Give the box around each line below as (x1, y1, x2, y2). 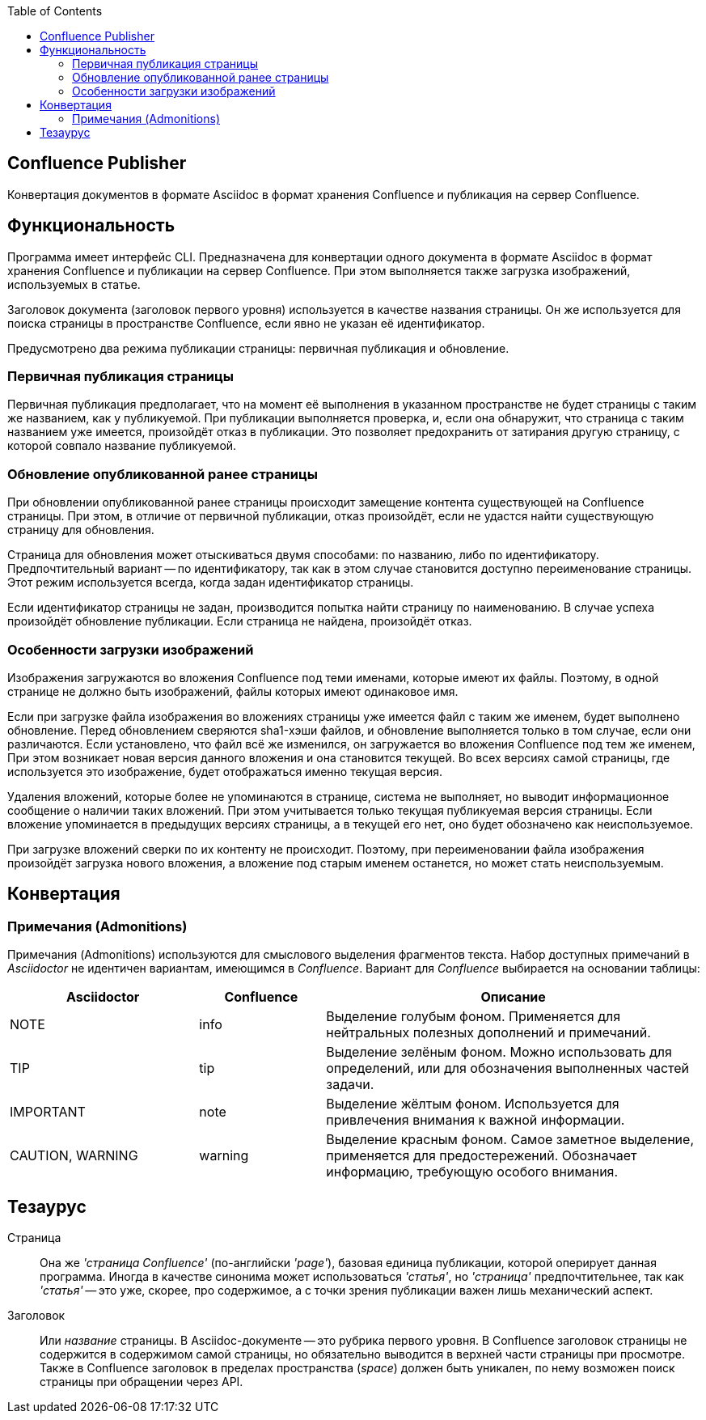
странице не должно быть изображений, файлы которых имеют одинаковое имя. (7, 684, 459, 698)
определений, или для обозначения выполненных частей (326, 1060, 690, 1077)
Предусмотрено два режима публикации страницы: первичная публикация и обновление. (7, 341, 509, 355)
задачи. (326, 1076, 374, 1093)
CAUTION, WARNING (10, 1147, 138, 1164)
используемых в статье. (7, 277, 141, 291)
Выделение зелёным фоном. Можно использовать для (326, 1044, 672, 1061)
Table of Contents (7, 4, 103, 18)
